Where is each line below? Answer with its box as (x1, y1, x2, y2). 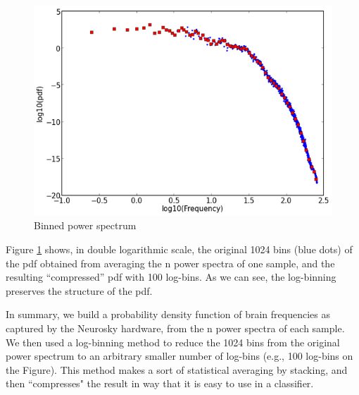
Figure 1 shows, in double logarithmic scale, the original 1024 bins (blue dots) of (6, 241, 353, 256)
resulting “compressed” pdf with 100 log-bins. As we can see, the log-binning (6, 269, 336, 284)
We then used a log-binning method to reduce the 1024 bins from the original (6, 334, 340, 349)
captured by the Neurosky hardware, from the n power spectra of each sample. (6, 320, 345, 335)
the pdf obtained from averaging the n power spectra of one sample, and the (6, 255, 335, 270)
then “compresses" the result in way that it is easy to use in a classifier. (6, 376, 314, 391)
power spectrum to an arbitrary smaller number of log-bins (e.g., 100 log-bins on (6, 348, 353, 363)
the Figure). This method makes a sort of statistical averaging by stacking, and (6, 362, 348, 377)
